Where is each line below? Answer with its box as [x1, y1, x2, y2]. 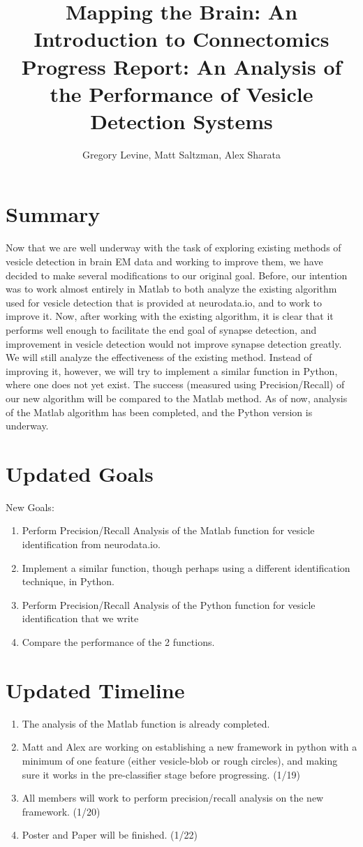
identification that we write [22, 611, 139, 626]
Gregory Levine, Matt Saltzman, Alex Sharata [82, 147, 281, 161]
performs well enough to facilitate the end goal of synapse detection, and [6, 322, 317, 337]
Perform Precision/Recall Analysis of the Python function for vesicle [22, 597, 316, 612]
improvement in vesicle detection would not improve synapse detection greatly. [6, 336, 342, 351]
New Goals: [6, 499, 54, 514]
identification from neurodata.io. [22, 537, 161, 552]
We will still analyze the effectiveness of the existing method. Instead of [6, 350, 312, 364]
